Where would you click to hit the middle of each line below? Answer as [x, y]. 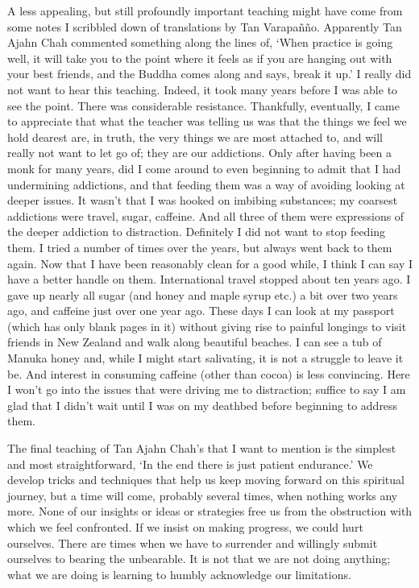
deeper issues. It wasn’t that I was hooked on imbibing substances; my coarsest [203, 200]
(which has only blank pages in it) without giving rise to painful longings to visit [207, 326]
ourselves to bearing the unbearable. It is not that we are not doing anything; [199, 559]
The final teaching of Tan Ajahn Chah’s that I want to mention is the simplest [202, 448]
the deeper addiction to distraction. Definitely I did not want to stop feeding [197, 232]
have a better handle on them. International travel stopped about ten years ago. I [209, 279]
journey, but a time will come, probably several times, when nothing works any [203, 495]
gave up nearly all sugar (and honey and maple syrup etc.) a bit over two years [203, 294]
